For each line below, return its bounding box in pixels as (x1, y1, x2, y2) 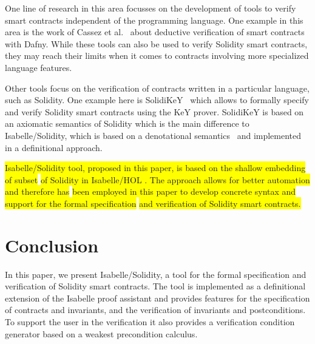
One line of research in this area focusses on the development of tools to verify (5, 2, 296, 14)
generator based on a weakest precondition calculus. (5, 327, 198, 340)
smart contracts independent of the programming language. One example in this (5, 13, 303, 26)
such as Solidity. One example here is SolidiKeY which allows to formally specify (5, 93, 309, 106)
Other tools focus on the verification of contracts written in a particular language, (5, 81, 310, 94)
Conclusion (5, 232, 99, 257)
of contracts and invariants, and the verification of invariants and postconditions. (5, 303, 306, 316)
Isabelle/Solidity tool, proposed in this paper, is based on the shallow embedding (5, 161, 306, 174)
